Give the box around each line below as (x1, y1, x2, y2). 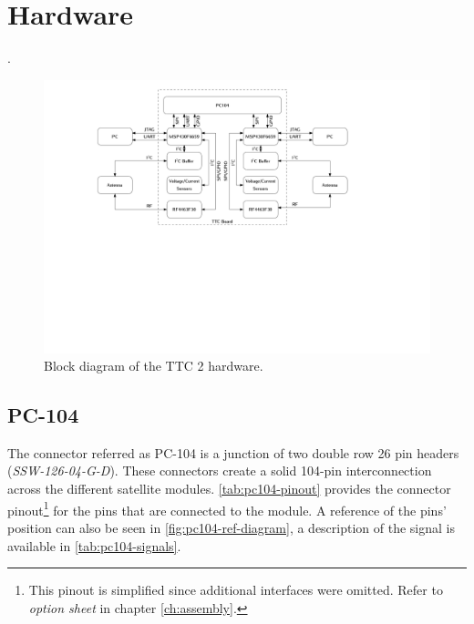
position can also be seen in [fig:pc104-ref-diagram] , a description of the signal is (7, 517, 455, 537)
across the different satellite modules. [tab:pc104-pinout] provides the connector (7, 479, 451, 498)
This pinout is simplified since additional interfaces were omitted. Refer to (28, 580, 443, 599)
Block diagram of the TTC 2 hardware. (44, 356, 263, 375)
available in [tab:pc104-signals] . (7, 536, 181, 555)
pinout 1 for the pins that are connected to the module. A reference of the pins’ (7, 497, 447, 519)
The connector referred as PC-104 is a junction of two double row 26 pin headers (7, 443, 459, 462)
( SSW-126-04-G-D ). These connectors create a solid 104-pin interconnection (7, 461, 432, 480)
